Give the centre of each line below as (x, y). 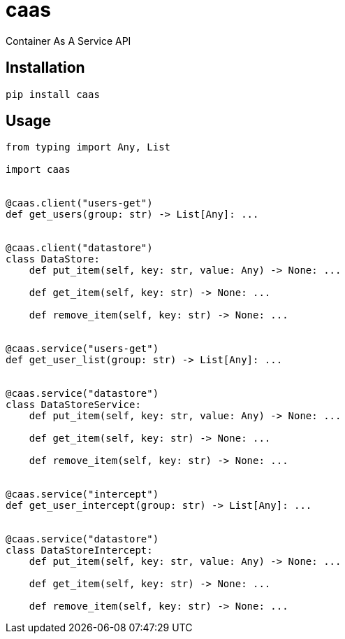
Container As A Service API (68, 41)
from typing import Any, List (88, 147)
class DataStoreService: (73, 405)
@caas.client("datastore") (79, 248)
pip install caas (53, 94)
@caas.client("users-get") (79, 203)
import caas (38, 170)
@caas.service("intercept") (82, 494)
